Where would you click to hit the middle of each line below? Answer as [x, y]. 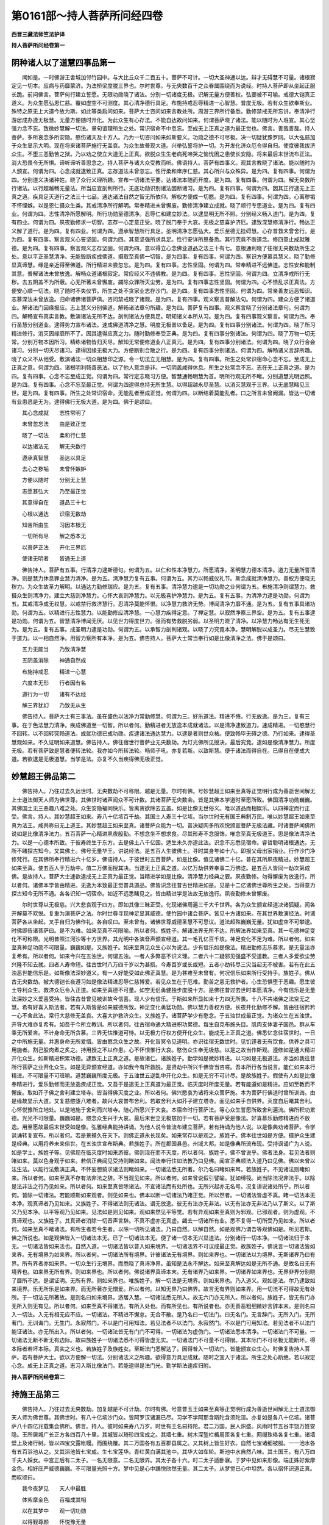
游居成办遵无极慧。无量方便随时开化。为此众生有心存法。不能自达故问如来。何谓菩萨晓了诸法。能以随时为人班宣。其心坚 [163, 120]
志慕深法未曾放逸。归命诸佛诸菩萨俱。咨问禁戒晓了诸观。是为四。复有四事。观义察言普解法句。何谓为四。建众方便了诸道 [163, 299]
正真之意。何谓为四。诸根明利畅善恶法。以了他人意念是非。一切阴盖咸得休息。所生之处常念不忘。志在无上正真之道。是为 [163, 368]
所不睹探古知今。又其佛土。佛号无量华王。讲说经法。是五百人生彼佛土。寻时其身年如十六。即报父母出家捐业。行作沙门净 [163, 851]
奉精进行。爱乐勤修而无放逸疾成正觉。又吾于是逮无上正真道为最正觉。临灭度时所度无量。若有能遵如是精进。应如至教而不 [163, 1084]
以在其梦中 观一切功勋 [54, 1511]
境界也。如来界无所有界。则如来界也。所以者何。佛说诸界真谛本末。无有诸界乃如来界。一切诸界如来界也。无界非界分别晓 [163, 1272]
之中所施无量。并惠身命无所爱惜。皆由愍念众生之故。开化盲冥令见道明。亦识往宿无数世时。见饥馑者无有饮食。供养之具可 [163, 1041]
